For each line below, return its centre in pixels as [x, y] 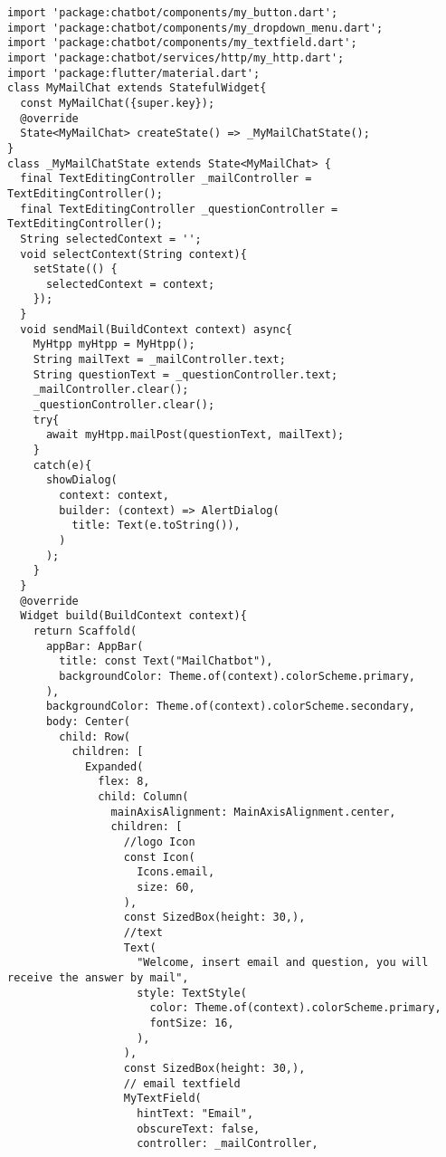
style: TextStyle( [192, 993]
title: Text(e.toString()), [156, 526]
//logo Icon [159, 842]
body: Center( [88, 721]
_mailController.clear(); [111, 390]
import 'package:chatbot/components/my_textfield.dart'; [182, 43]
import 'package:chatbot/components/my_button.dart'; [173, 13]
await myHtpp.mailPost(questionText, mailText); [195, 435]
